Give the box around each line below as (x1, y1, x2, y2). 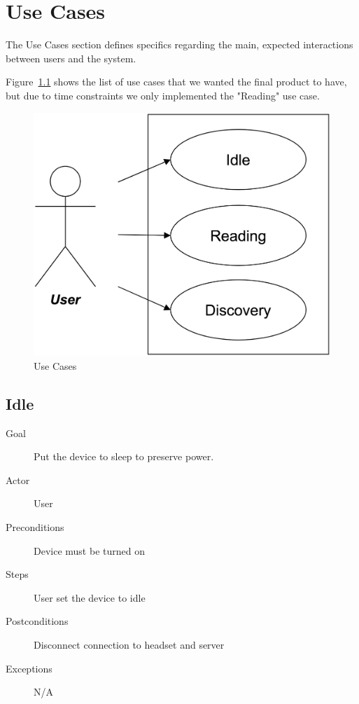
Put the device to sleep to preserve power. (34, 449, 214, 464)
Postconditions (6, 614, 69, 628)
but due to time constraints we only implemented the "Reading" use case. (6, 88, 320, 102)
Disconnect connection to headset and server (34, 637, 225, 651)
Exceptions (6, 661, 52, 675)
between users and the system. (6, 50, 136, 65)
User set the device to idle (34, 590, 146, 605)
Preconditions (6, 520, 64, 534)
